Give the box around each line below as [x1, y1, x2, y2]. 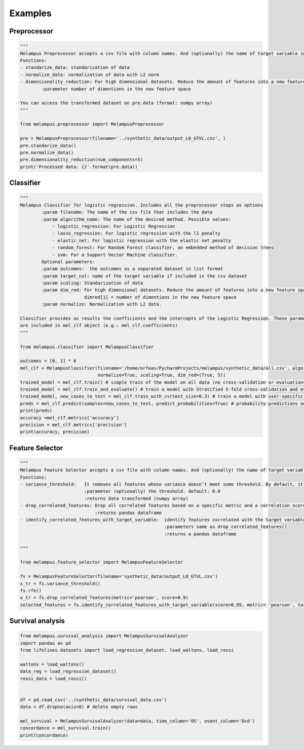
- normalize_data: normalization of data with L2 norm [20, 71, 159, 77]
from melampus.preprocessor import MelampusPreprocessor [20, 122, 165, 127]
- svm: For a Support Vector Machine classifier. [52, 252, 178, 258]
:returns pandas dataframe [94, 509, 162, 516]
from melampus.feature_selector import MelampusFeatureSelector [20, 560, 183, 565]
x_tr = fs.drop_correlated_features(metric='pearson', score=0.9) [20, 595, 188, 601]
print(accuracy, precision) [20, 429, 90, 435]
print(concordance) [20, 732, 68, 738]
